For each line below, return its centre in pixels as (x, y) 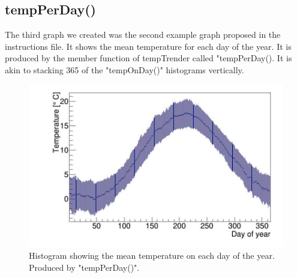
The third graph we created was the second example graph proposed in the (143, 35)
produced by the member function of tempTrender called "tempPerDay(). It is (148, 58)
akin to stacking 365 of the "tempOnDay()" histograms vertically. (124, 69)
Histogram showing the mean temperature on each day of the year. (152, 255)
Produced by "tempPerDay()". (84, 267)
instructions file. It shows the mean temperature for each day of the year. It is (148, 46)
